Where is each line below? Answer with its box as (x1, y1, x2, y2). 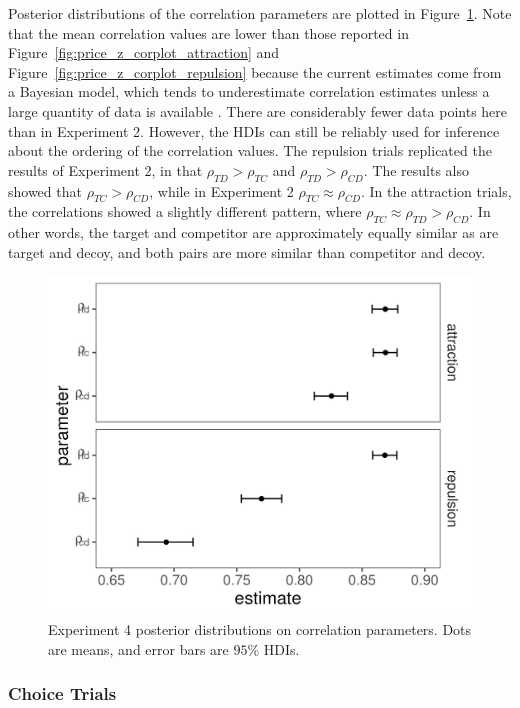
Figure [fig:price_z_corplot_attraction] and (8, 42, 280, 63)
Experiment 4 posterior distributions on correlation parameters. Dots (48, 619, 472, 640)
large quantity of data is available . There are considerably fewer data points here (8, 100, 508, 121)
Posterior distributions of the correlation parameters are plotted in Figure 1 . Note (8, 3, 512, 23)
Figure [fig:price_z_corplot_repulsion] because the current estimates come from (8, 61, 502, 82)
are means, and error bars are (48, 638, 229, 659)
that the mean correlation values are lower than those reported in (8, 22, 409, 43)
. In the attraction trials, (360, 180, 512, 201)
